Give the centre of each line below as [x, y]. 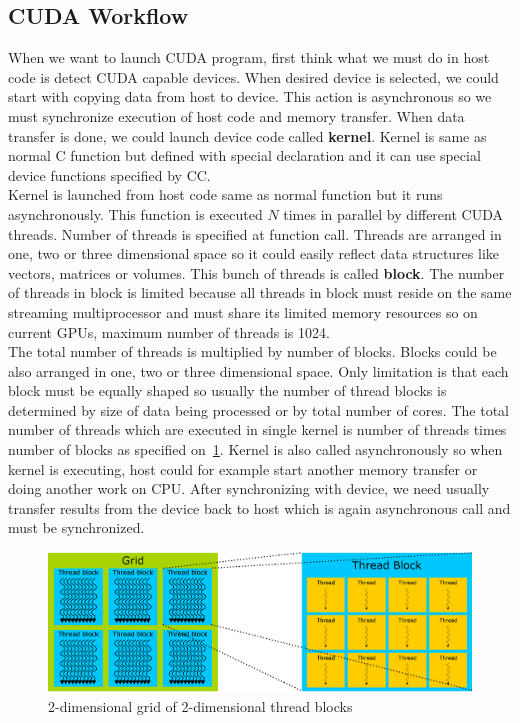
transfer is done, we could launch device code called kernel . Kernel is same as [247, 135]
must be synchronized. [76, 527]
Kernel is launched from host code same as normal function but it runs [225, 194]
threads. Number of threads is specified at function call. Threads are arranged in [255, 233]
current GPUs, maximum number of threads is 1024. [169, 331]
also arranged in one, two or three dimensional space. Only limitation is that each [258, 370]
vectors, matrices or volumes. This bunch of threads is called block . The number [256, 272]
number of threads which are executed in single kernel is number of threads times [257, 429]
